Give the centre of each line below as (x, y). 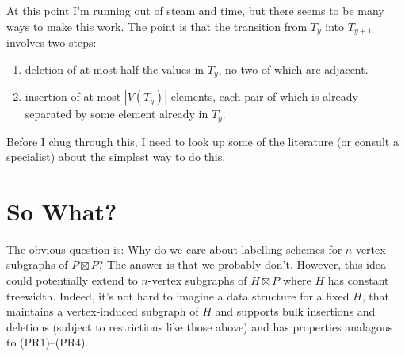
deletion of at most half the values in (115, 69)
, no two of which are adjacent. (293, 69)
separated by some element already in (117, 114)
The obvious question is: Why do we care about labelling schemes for (174, 249)
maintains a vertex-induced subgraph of (103, 311)
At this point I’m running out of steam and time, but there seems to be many (195, 10)
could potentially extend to (72, 280)
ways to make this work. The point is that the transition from (157, 26)
